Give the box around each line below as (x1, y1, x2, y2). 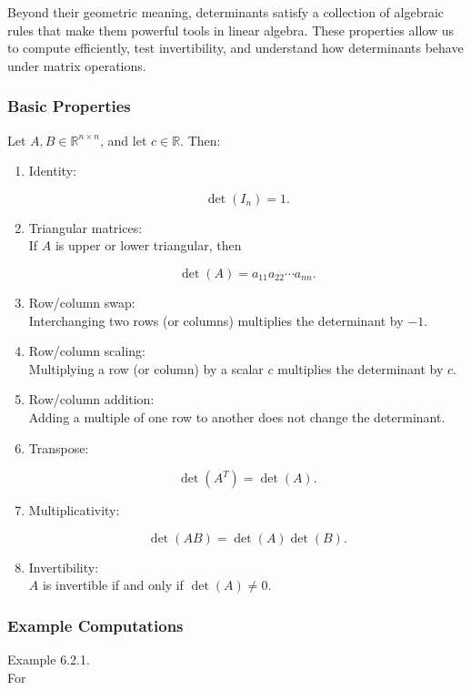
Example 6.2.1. (7, 650, 90, 669)
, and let (100, 130, 147, 149)
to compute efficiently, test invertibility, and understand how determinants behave (7, 38, 464, 57)
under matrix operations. (7, 56, 146, 75)
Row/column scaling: (28, 341, 146, 360)
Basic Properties (7, 95, 131, 117)
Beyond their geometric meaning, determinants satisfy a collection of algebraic (7, 3, 445, 21)
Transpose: (28, 438, 89, 457)
